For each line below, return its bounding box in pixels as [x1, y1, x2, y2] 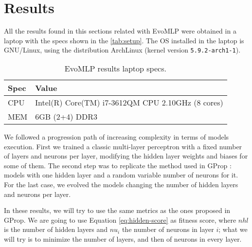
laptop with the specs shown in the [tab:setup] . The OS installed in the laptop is [4, 35, 244, 45]
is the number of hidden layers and [4, 224, 108, 234]
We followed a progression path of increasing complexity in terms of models [4, 131, 229, 141]
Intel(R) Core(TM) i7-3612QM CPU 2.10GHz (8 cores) [35, 96, 223, 108]
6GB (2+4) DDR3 [35, 110, 97, 122]
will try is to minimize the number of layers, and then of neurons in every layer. [4, 233, 242, 244]
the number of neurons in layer [122, 224, 214, 234]
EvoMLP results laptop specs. [64, 62, 166, 74]
